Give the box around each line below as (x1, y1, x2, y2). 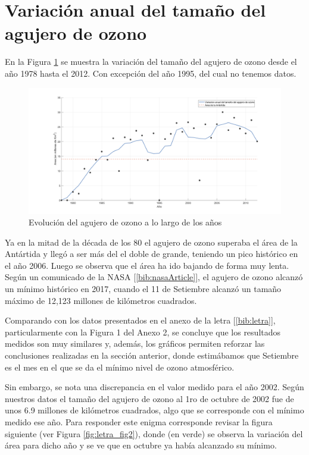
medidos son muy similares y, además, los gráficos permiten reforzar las (5, 337, 265, 350)
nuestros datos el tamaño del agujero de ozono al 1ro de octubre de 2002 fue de (5, 392, 294, 404)
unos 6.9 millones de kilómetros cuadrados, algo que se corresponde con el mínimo (5, 404, 304, 416)
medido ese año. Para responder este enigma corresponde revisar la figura (5, 416, 273, 428)
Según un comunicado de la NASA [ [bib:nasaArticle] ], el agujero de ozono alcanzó (5, 271, 303, 283)
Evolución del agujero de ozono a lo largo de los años (29, 216, 222, 228)
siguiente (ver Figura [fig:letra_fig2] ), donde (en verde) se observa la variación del (5, 427, 303, 440)
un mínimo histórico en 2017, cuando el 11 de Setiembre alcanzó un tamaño (5, 283, 282, 295)
